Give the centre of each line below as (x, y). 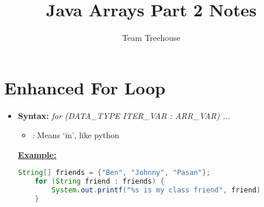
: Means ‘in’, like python (76, 135)
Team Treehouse (151, 38)
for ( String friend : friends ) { (100, 182)
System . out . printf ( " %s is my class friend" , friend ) (156, 190)
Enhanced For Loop (85, 87)
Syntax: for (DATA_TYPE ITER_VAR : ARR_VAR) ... (124, 115)
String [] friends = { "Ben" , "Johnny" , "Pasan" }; (114, 173)
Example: (37, 154)
